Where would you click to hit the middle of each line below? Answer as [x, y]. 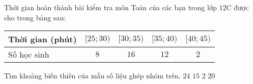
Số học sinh [29, 54]
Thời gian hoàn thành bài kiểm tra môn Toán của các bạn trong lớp [110, 7]
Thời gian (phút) [43, 39]
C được [237, 7]
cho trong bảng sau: [35, 17]
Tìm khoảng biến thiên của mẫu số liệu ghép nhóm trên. [92, 76]
